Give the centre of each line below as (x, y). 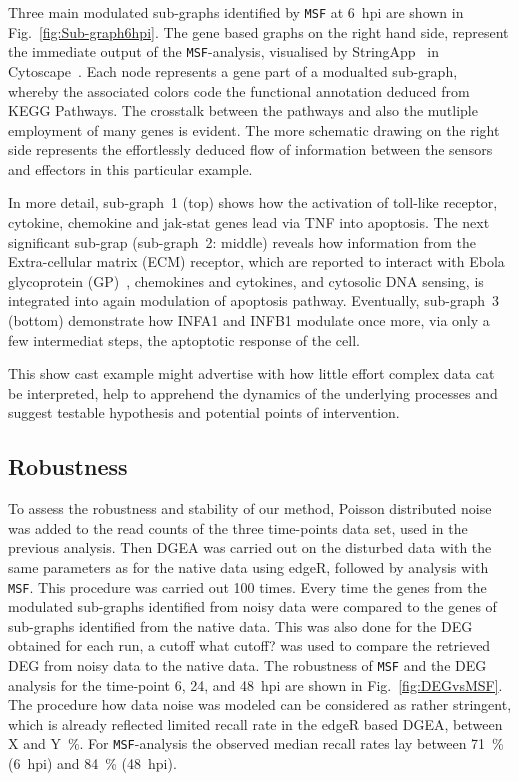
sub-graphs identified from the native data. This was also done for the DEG (240, 625)
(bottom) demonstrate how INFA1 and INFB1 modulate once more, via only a (249, 320)
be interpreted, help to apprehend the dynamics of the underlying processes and (253, 392)
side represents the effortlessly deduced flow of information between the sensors (250, 149)
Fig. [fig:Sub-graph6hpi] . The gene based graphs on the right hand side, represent (258, 31)
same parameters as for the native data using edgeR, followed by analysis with (248, 566)
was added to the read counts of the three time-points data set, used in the (238, 527)
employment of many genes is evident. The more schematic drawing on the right (254, 129)
